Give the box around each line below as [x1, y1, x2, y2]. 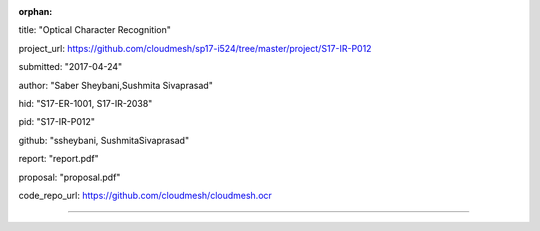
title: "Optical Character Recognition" [18, 24, 172, 36]
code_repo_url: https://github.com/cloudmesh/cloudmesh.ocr [18, 189, 272, 201]
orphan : [18, 6, 53, 17]
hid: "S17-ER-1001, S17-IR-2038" [18, 97, 153, 109]
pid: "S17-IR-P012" [18, 116, 95, 128]
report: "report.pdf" [18, 153, 99, 165]
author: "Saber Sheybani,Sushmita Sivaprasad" [18, 79, 214, 91]
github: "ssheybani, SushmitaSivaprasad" [18, 134, 190, 146]
